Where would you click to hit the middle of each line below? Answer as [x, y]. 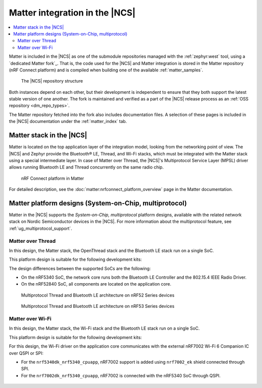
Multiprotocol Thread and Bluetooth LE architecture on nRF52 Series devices [98, 295]
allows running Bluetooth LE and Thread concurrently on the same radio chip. [86, 167]
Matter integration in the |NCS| [72, 13]
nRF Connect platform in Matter [53, 178]
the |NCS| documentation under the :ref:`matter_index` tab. [68, 121]
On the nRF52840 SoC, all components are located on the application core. [96, 284]
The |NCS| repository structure [52, 81]
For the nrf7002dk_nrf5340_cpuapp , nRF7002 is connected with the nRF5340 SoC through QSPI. [121, 375]
